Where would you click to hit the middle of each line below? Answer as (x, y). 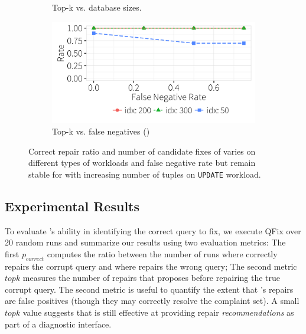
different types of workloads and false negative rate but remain (142, 163)
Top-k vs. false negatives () (101, 131)
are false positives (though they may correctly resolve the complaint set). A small (152, 301)
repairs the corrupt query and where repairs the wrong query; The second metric (151, 266)
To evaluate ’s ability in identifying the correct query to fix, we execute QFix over (153, 230)
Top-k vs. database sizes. (97, 7)
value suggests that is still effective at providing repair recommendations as (158, 312)
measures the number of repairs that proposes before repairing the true (151, 278)
